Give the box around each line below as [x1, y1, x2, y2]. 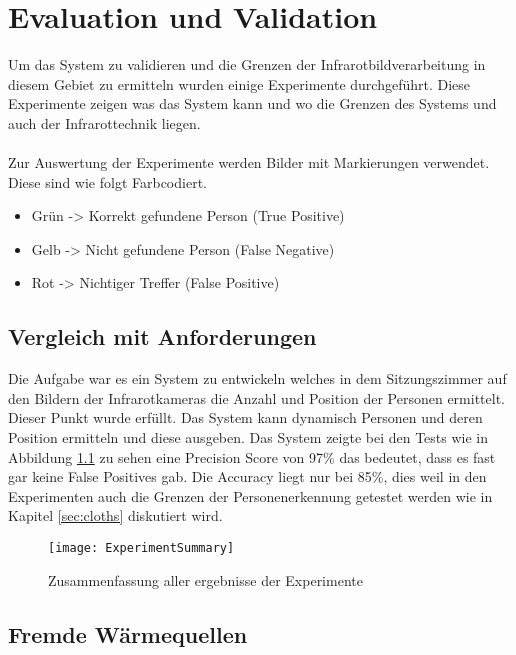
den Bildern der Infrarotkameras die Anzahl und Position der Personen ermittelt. [8, 387, 505, 408]
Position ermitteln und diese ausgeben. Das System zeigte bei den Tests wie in [8, 427, 489, 448]
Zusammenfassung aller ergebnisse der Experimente [48, 569, 363, 590]
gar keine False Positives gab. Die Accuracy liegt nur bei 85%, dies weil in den [8, 466, 487, 487]
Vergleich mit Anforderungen [8, 321, 317, 352]
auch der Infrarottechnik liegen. [8, 112, 201, 133]
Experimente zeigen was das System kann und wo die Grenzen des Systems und [8, 93, 497, 114]
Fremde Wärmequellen [8, 618, 248, 649]
